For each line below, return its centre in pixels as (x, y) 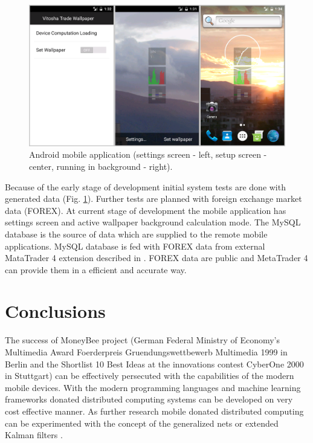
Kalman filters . (34, 435)
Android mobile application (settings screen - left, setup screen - (148, 154)
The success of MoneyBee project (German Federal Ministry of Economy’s (143, 340)
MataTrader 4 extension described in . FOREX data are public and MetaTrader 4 (156, 258)
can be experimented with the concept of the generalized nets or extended (142, 423)
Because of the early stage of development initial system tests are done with (145, 186)
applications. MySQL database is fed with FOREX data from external (135, 246)
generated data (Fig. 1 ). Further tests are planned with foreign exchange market (153, 199)
